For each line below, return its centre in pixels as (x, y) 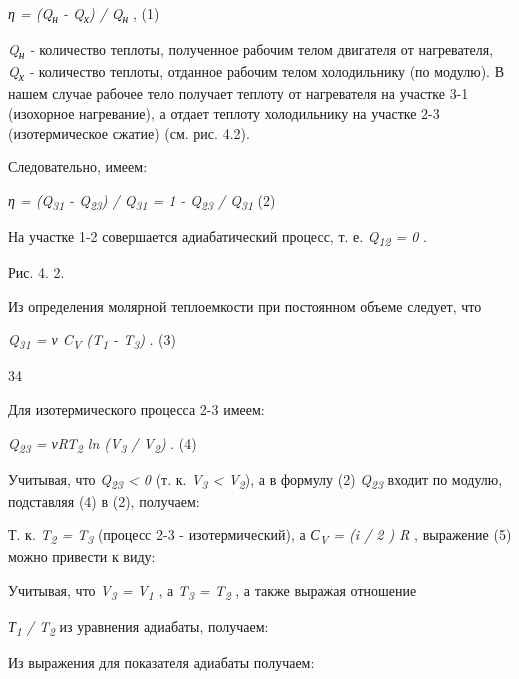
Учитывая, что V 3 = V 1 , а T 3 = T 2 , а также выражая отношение (212, 591)
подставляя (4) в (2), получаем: (104, 500)
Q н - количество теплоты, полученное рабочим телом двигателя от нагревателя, (251, 50)
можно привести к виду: (82, 556)
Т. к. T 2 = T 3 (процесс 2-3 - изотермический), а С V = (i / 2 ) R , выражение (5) (260, 536)
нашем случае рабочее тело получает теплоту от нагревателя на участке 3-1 (238, 93)
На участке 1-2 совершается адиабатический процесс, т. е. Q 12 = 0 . (218, 237)
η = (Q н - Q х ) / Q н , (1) (84, 14)
